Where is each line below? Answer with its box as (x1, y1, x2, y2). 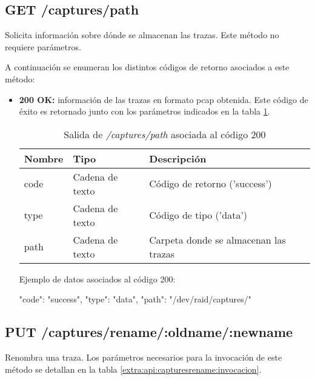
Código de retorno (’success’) (149, 176, 272, 191)
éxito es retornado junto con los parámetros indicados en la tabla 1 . (19, 105, 270, 118)
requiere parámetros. (5, 40, 81, 53)
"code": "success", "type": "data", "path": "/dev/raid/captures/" (19, 293, 252, 305)
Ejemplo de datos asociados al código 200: (19, 272, 176, 285)
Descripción (149, 151, 207, 165)
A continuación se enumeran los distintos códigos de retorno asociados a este (5, 61, 290, 73)
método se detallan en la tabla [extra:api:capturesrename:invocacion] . (5, 362, 262, 375)
